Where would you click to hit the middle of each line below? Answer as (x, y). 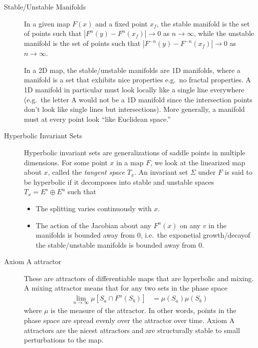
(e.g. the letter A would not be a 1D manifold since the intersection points (138, 99)
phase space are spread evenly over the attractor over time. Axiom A (129, 320)
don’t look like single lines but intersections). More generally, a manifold (134, 109)
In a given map (47, 23)
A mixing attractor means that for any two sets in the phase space (126, 288)
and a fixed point (121, 23)
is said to (239, 172)
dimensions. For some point (66, 162)
